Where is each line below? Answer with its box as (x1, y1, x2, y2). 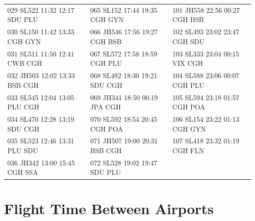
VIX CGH (172, 58, 203, 68)
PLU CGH (7, 102, 40, 112)
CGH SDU (172, 36, 204, 46)
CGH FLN (172, 145, 204, 155)
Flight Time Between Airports (4, 198, 214, 218)
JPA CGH (90, 102, 121, 112)
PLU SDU (7, 145, 38, 155)
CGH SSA (7, 167, 38, 177)
